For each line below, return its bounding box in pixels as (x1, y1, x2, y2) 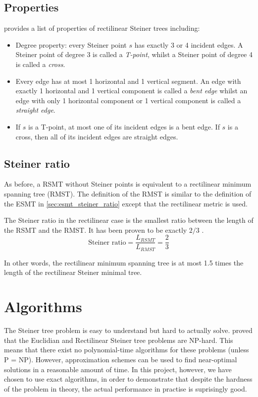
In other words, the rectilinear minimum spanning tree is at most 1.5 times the (4, 257, 244, 267)
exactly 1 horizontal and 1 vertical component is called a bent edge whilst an (15, 85, 248, 96)
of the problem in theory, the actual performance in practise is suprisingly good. (4, 383, 247, 394)
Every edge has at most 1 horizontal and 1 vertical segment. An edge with (15, 75, 241, 86)
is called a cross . (15, 59, 65, 69)
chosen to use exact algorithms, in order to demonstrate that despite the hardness (4, 374, 253, 384)
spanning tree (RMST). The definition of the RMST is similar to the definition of (4, 188, 252, 198)
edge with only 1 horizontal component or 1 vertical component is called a (15, 95, 241, 105)
